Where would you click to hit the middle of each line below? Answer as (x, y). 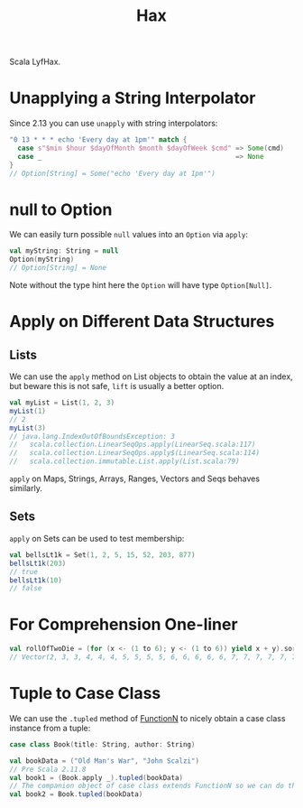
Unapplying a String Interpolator (133, 98)
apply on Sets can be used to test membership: (97, 538)
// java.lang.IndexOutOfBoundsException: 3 (92, 436)
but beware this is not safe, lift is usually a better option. (117, 386)
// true (24, 571)
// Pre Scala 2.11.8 (48, 769)
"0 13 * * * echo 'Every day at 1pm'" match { (98, 140)
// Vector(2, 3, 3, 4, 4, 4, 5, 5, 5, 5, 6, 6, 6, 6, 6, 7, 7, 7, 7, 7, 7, (155, 657)
